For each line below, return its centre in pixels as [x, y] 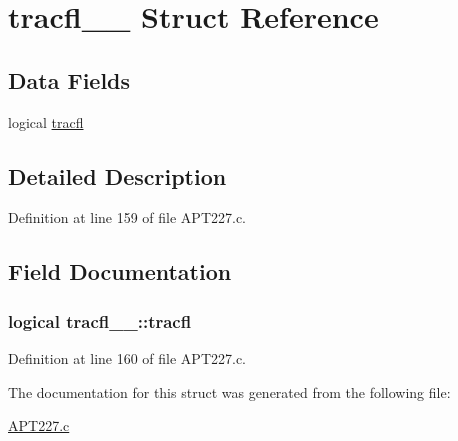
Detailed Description [117, 175]
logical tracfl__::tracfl [100, 320]
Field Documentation [120, 271]
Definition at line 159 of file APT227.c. [127, 217]
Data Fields [69, 79]
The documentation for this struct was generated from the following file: [229, 391]
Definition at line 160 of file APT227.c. [127, 357]
